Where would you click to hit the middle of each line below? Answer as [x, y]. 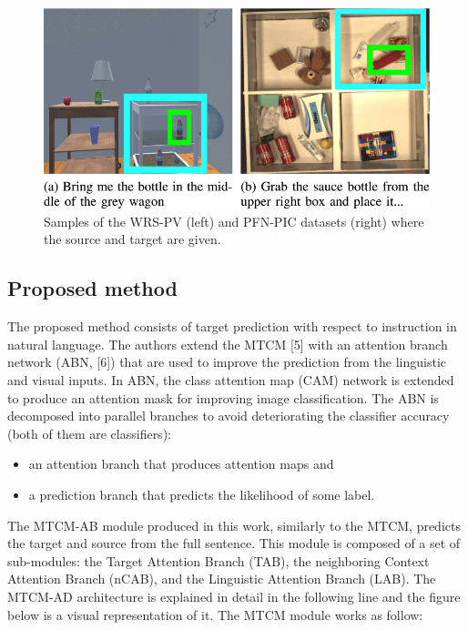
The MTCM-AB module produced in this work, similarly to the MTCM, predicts [234, 525]
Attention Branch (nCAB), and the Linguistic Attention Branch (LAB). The [222, 579]
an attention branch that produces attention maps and [181, 464]
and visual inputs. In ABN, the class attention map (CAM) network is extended [231, 380]
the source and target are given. [132, 239]
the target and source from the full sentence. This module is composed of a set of [234, 543]
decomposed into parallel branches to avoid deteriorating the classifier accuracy [229, 416]
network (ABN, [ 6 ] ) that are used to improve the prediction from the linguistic [227, 362]
